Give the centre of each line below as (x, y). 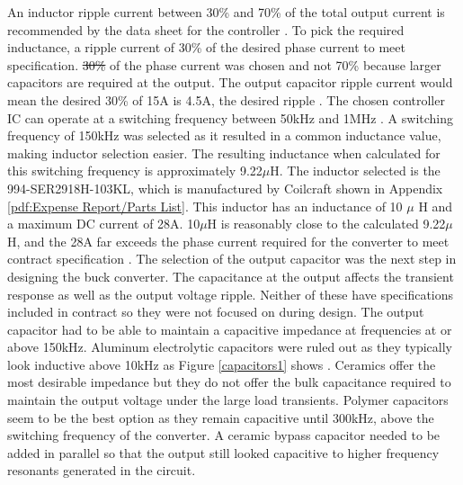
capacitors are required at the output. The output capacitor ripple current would (230, 82)
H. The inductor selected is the (355, 171)
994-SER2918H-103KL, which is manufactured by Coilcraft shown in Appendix (225, 188)
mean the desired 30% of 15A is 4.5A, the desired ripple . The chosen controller (226, 99)
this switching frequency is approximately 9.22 (135, 171)
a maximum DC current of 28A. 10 (104, 224)
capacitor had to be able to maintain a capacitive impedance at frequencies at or (230, 329)
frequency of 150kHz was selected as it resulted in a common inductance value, (224, 135)
